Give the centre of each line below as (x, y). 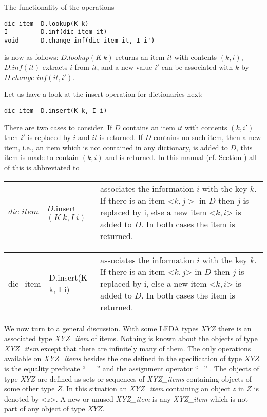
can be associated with (197, 67)
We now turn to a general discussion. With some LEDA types (101, 328)
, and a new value (125, 67)
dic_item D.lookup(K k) (46, 23)
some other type (30, 389)
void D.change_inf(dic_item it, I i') (80, 40)
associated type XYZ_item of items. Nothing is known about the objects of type (131, 338)
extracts (55, 67)
